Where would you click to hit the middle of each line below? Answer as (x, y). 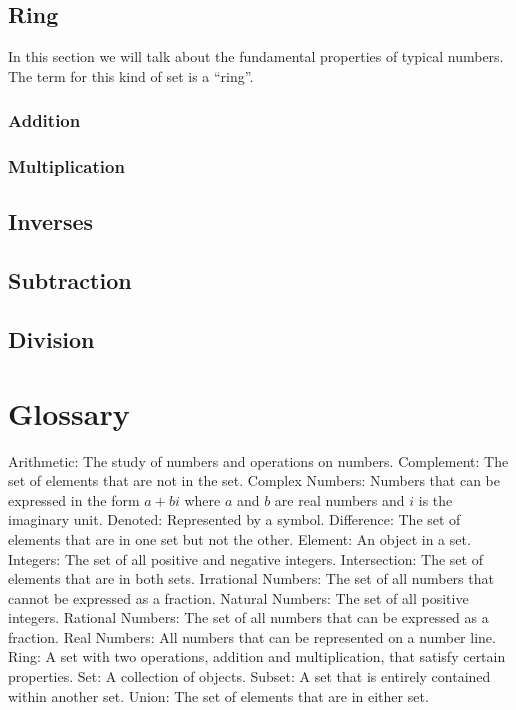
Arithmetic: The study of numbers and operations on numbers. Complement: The (258, 460)
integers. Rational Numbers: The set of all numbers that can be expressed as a (248, 617)
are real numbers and (339, 499)
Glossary (69, 412)
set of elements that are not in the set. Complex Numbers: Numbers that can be (254, 480)
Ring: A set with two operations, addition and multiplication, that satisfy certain (257, 656)
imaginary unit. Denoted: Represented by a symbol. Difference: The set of (234, 519)
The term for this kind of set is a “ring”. (131, 75)
